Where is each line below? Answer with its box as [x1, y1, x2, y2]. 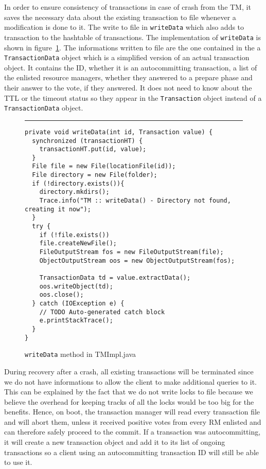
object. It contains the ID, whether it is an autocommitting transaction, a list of [4, 62, 257, 73]
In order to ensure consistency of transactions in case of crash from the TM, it [4, 2, 251, 12]
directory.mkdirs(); [39, 188, 110, 196]
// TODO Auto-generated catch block [39, 308, 165, 316]
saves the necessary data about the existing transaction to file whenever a [4, 11, 236, 22]
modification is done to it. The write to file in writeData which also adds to [4, 22, 244, 32]
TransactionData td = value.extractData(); [39, 274, 191, 281]
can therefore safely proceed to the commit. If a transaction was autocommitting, [4, 426, 261, 437]
